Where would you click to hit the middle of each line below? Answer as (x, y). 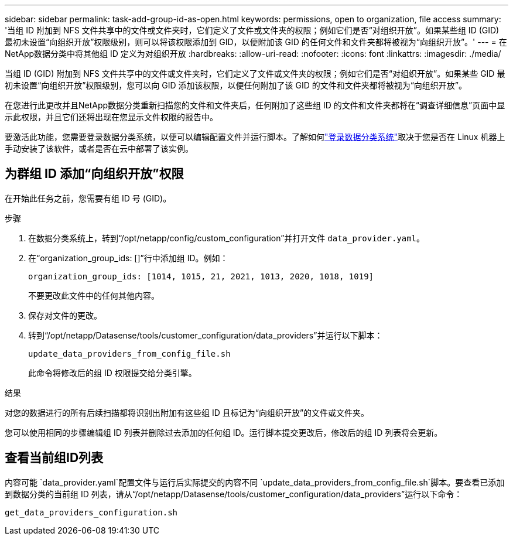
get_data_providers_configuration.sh (91, 512)
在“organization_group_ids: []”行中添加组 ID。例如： (128, 258)
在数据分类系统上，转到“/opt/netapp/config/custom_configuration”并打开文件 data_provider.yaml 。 (227, 238)
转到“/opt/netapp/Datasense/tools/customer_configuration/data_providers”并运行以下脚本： (206, 335)
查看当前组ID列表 (54, 458)
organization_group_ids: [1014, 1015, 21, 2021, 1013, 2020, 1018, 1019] (201, 276)
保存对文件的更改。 (65, 315)
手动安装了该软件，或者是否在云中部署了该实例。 (99, 148)
